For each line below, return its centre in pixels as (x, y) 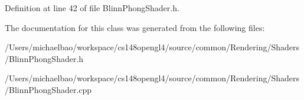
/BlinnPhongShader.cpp (48, 89)
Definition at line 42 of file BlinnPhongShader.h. (92, 8)
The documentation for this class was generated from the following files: (135, 27)
